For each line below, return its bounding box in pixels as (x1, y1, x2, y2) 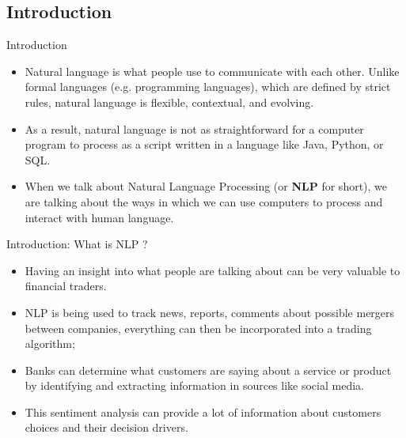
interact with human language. (25, 209, 174, 225)
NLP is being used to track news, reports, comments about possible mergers (25, 304, 395, 320)
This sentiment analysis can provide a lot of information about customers (25, 403, 381, 420)
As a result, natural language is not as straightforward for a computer (25, 120, 364, 137)
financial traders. (25, 278, 107, 294)
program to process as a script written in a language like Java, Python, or (25, 136, 384, 153)
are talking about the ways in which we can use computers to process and (25, 193, 383, 210)
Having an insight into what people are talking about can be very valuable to (25, 262, 400, 278)
